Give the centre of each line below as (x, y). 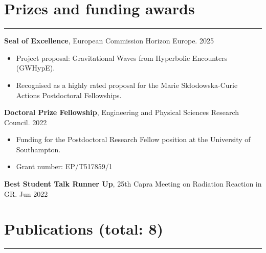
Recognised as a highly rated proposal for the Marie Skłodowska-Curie (127, 85)
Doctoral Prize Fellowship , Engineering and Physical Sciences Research (122, 112)
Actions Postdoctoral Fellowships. (69, 95)
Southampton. (38, 149)
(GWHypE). (36, 68)
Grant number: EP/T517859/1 (64, 166)
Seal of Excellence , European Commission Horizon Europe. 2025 (109, 41)
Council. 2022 (26, 122)
